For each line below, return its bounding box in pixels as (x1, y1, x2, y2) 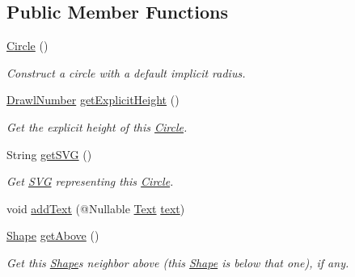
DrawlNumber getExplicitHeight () (6, 91, 180, 108)
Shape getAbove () (6, 227, 99, 244)
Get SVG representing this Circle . (6, 173, 174, 190)
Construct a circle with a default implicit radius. (6, 64, 246, 81)
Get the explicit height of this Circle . (6, 118, 188, 135)
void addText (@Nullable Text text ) (6, 199, 185, 216)
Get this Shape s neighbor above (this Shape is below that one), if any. (6, 254, 349, 271)
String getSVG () (6, 145, 92, 162)
